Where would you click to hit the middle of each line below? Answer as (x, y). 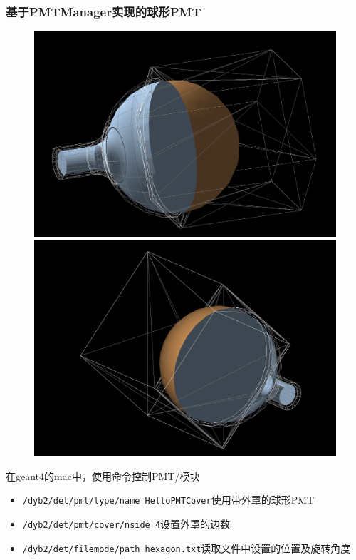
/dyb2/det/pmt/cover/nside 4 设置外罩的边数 (126, 524)
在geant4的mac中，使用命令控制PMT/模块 (103, 475)
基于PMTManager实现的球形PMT (104, 11)
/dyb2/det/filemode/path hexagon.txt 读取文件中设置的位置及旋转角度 (187, 548)
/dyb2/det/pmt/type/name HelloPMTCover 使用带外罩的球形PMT (168, 500)
